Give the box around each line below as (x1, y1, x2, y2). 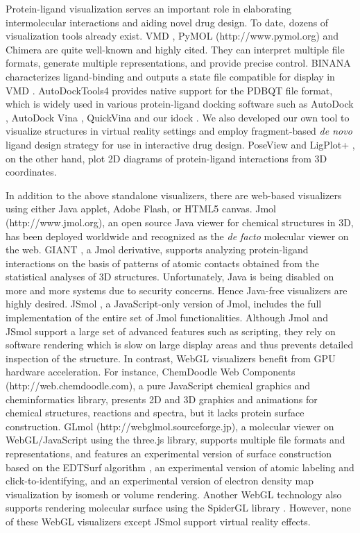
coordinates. (6, 164, 57, 179)
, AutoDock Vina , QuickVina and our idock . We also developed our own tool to (6, 110, 350, 124)
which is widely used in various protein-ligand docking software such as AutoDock (6, 96, 354, 111)
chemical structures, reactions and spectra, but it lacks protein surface (6, 405, 305, 420)
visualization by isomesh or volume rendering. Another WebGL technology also (6, 487, 342, 501)
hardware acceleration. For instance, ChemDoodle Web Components (6, 364, 295, 379)
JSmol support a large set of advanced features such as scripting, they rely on (6, 323, 336, 338)
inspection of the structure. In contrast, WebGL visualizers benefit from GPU (6, 350, 336, 365)
